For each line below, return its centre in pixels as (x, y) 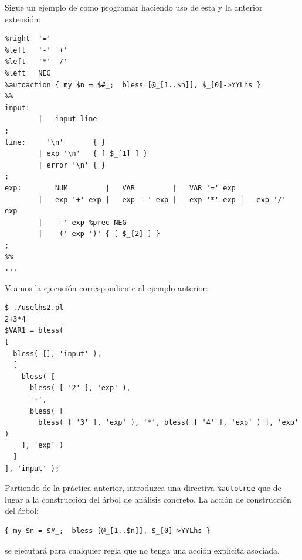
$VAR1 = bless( (34, 331)
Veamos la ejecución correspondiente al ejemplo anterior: (106, 287)
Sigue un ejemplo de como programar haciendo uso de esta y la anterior (134, 7)
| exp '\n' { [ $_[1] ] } (93, 154)
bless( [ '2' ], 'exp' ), (80, 388)
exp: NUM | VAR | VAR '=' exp (120, 188)
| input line (68, 119)
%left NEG (28, 73)
